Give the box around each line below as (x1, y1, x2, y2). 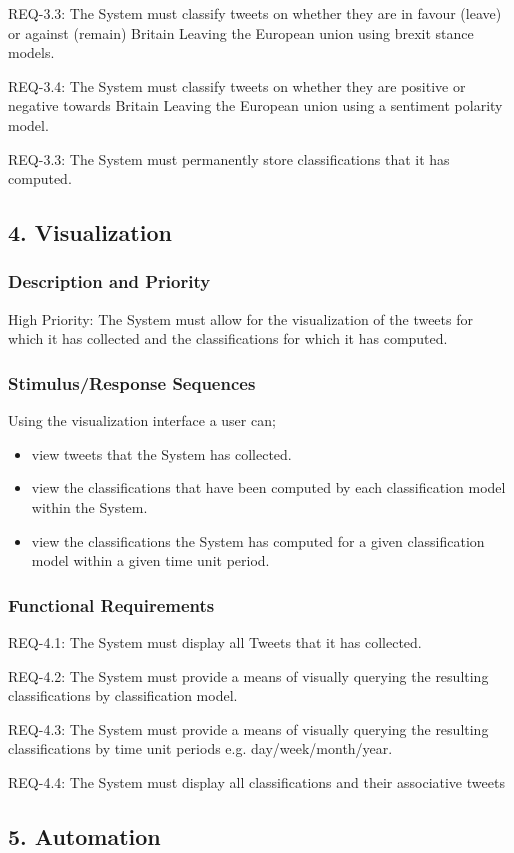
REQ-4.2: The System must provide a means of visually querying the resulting (8, 665, 489, 686)
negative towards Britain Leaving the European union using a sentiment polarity (8, 95, 503, 116)
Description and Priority (8, 269, 211, 294)
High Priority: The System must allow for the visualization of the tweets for (8, 308, 473, 329)
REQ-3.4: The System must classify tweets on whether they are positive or (8, 75, 466, 96)
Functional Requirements (8, 592, 215, 617)
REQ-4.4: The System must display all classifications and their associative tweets (8, 771, 505, 792)
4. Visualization (8, 217, 172, 248)
